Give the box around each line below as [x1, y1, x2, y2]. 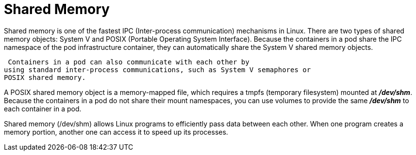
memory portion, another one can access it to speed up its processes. [4, 127, 228, 136]
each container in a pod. [4, 104, 82, 113]
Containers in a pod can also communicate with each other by [8, 58, 250, 66]
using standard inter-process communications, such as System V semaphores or [4, 65, 311, 74]
